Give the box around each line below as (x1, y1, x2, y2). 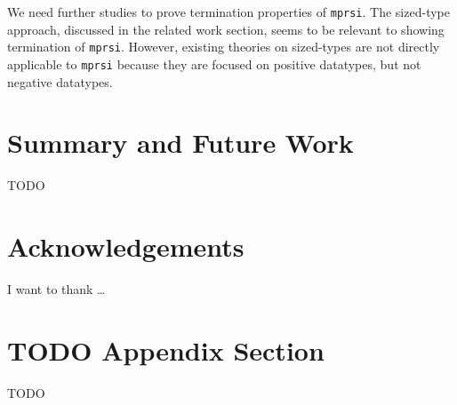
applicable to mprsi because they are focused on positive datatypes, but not (7, 54, 421, 73)
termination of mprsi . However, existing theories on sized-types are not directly (7, 37, 440, 56)
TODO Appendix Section (7, 331, 325, 368)
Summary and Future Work (7, 124, 354, 161)
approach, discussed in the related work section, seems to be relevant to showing (7, 20, 445, 38)
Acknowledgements (7, 228, 245, 265)
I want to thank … (7, 280, 106, 298)
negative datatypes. (7, 72, 113, 91)
